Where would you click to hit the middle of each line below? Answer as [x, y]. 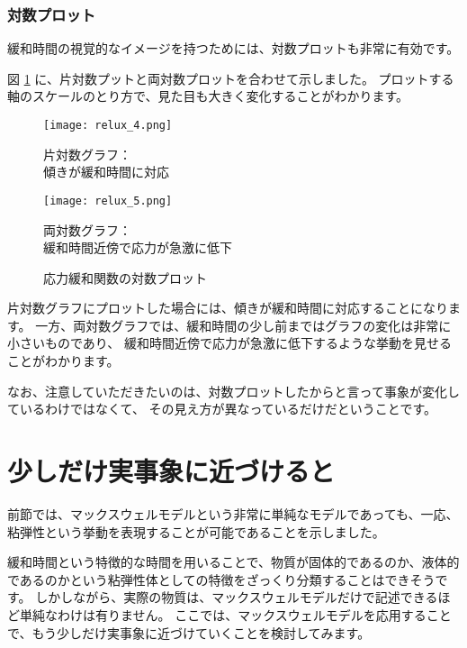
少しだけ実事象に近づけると [171, 471]
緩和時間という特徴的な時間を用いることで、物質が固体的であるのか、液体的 [233, 562]
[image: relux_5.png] [108, 201]
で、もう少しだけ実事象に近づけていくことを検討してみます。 [189, 632]
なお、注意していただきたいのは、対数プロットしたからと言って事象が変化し [233, 391]
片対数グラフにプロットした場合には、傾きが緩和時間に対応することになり [228, 308]
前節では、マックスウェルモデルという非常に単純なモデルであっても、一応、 [233, 513]
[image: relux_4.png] [108, 125]
